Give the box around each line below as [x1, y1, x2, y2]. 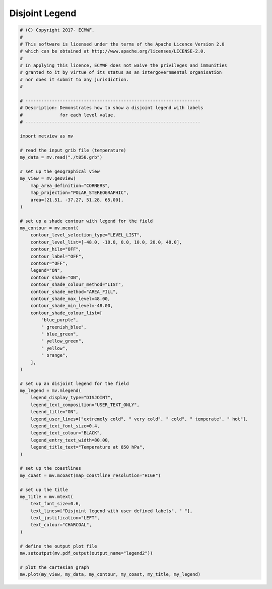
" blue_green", [41, 331, 79, 337]
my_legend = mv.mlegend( [20, 388, 82, 394]
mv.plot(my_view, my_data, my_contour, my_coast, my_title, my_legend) [20, 571, 201, 577]
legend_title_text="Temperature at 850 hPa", [30, 445, 145, 450]
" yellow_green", [41, 338, 84, 344]
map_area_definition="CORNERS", [30, 182, 111, 188]
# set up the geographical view [20, 168, 100, 174]
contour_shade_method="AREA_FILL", [30, 288, 118, 294]
